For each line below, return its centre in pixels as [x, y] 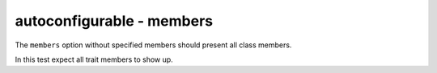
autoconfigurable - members [114, 21]
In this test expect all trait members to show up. [94, 59]
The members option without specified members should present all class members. [153, 45]
